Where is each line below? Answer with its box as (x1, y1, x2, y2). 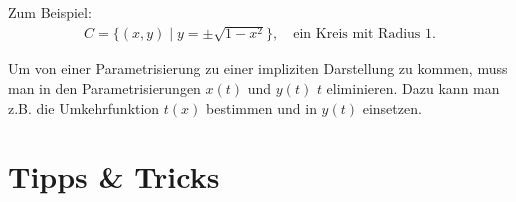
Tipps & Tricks (8, 156, 220, 197)
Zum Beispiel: (8, 2, 92, 22)
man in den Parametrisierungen (8, 78, 201, 99)
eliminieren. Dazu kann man (326, 78, 500, 99)
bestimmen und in (206, 97, 317, 118)
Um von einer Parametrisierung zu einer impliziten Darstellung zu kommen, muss (8, 58, 508, 79)
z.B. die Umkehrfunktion (8, 97, 160, 118)
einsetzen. (362, 97, 422, 118)
